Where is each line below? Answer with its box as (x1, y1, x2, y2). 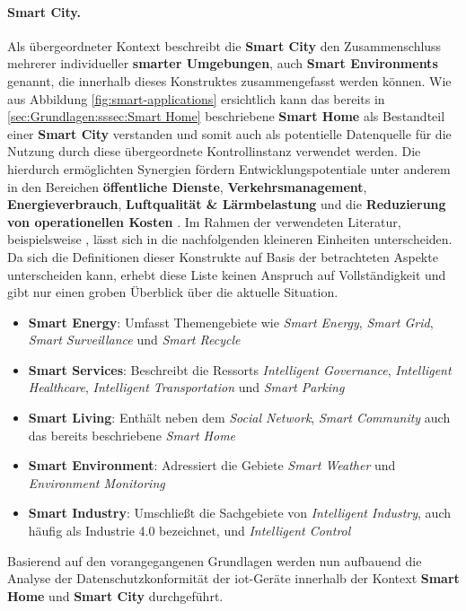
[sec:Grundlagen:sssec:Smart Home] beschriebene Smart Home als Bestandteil (7, 107, 445, 126)
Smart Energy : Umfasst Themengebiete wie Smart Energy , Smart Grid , (28, 312, 434, 331)
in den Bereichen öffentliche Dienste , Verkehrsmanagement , (7, 177, 367, 196)
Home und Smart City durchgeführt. (7, 586, 224, 605)
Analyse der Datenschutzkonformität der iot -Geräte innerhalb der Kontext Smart (7, 569, 460, 588)
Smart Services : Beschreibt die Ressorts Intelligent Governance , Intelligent (28, 360, 452, 379)
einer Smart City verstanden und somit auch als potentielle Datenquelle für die (7, 124, 452, 143)
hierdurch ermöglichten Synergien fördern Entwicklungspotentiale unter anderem (7, 159, 451, 178)
